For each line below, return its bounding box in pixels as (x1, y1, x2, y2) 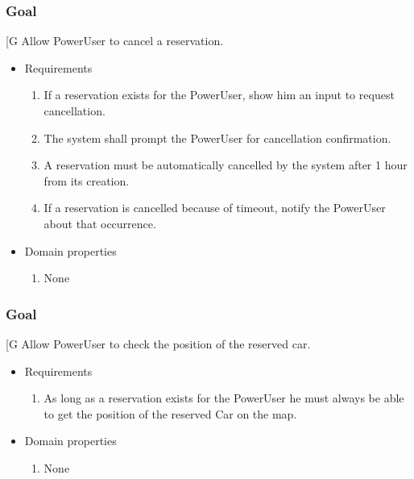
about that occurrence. (43, 215, 156, 231)
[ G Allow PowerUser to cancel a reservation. (6, 32, 224, 49)
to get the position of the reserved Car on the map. (43, 405, 297, 422)
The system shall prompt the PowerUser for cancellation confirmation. (43, 129, 391, 146)
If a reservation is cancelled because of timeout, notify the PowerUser (43, 199, 386, 216)
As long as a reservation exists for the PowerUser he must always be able (43, 389, 404, 406)
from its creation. (43, 172, 130, 189)
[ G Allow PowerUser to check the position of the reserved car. (6, 335, 311, 352)
